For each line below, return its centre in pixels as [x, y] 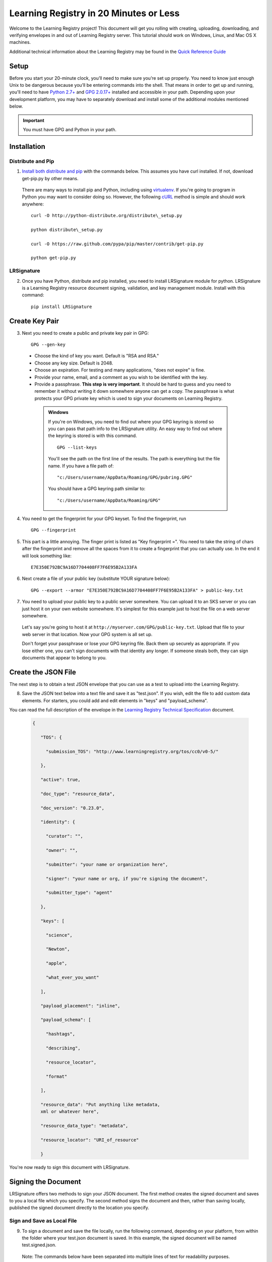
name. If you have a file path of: [81, 466]
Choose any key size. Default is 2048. [74, 363]
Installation [27, 146]
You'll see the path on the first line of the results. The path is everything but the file [134, 459]
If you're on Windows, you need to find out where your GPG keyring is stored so [131, 422]
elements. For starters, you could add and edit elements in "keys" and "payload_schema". [115, 700]
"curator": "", [64, 836]
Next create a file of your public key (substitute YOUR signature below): [96, 579]
